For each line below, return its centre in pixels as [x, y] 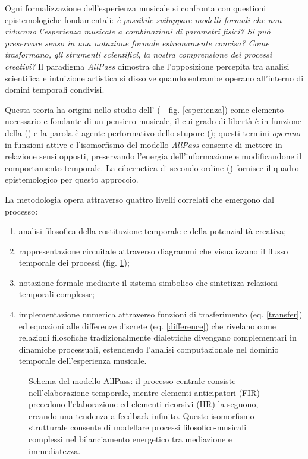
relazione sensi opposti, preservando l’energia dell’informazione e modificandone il [153, 156]
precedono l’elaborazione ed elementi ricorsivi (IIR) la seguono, [144, 404]
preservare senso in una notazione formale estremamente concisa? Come [137, 43]
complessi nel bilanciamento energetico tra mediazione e [131, 439]
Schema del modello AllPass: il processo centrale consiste [132, 381]
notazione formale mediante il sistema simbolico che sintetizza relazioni [148, 282]
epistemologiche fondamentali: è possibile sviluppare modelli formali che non [143, 19]
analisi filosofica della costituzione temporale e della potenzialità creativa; [153, 231]
